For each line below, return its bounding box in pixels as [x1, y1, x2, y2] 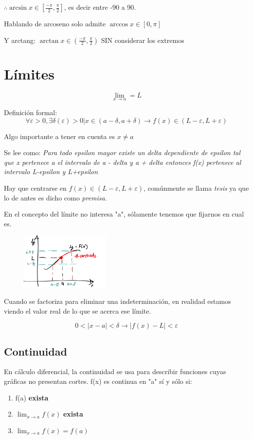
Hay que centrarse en [4, 182, 67, 193]
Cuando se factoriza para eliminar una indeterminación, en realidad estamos [4, 296, 231, 306]
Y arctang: [4, 35, 36, 45]
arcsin [9, 4, 27, 11]
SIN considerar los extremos [101, 35, 184, 45]
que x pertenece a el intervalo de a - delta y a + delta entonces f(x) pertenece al [4, 157, 241, 167]
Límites [4, 63, 55, 83]
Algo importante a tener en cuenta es [4, 131, 115, 141]
